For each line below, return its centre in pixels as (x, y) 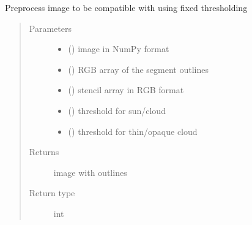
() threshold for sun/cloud (117, 110)
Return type (52, 193)
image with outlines (90, 172)
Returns (44, 152)
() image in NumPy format (119, 49)
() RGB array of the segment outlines (138, 69)
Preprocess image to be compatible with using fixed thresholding (126, 7)
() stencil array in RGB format (126, 90)
